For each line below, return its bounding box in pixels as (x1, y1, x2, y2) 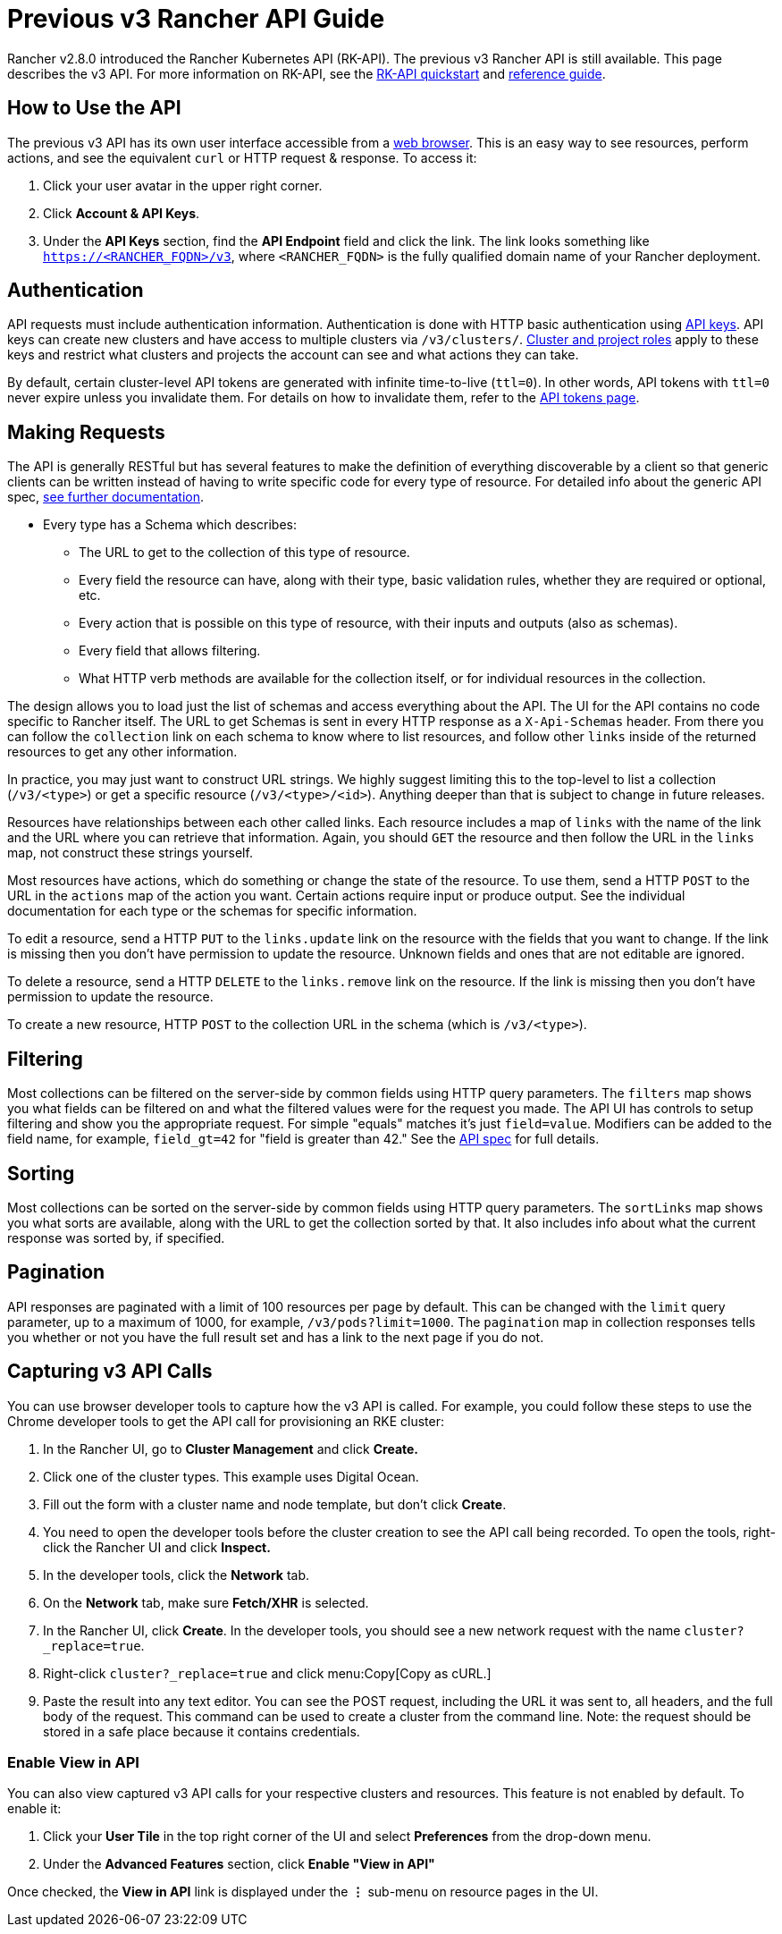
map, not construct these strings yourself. (7, 845, 253, 861)
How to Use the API (7, 97, 181, 120)
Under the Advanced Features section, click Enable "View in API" (43, 1856, 435, 1872)
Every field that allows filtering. (79, 643, 261, 659)
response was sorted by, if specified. (7, 1229, 225, 1246)
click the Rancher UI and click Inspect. (43, 1539, 271, 1555)
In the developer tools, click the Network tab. (43, 1567, 310, 1583)
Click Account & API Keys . (43, 205, 200, 221)
